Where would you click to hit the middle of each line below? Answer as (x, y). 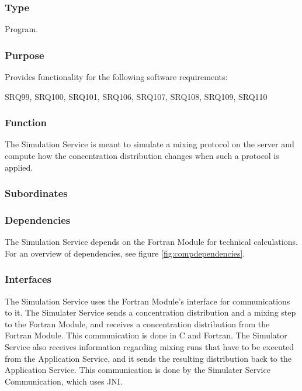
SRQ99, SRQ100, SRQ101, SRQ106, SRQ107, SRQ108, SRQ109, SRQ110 (136, 96)
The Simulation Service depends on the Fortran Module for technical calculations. (151, 242)
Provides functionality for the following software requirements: (116, 77)
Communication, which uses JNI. (64, 381)
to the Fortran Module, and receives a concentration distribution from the (137, 323)
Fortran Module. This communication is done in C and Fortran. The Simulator (146, 335)
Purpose (25, 55)
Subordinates (36, 193)
